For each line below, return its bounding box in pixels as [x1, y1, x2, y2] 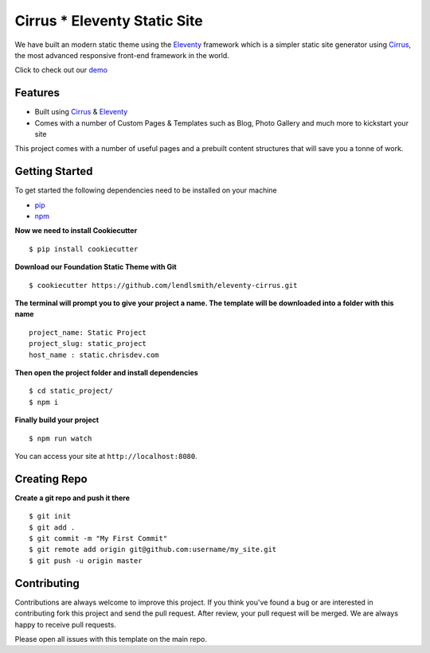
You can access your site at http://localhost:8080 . [14, 451, 198, 461]
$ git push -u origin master [29, 556, 143, 565]
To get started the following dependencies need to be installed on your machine [14, 185, 278, 195]
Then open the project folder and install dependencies [14, 368, 198, 377]
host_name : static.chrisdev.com [29, 350, 159, 360]
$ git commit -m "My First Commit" [29, 534, 168, 543]
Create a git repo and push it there [14, 493, 131, 503]
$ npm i [29, 398, 59, 406]
